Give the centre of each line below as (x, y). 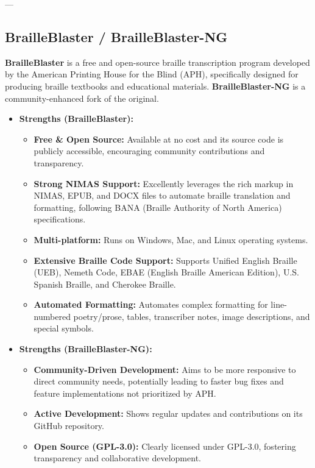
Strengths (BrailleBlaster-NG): (86, 349)
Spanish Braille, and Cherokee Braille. (105, 284)
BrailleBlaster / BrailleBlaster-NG (116, 36)
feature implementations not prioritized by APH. (125, 393)
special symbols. (64, 328)
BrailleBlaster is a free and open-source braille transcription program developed (157, 62)
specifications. (60, 219)
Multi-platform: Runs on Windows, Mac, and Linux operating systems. (171, 239)
